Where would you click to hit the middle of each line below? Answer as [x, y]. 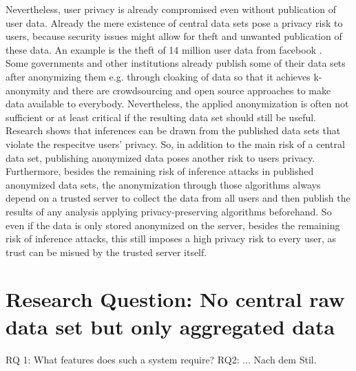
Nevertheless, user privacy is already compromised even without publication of [171, 9]
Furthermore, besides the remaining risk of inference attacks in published [160, 171]
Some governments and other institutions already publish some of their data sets [176, 63]
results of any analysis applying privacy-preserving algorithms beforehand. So [169, 211]
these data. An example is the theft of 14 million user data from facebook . [164, 49]
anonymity [28, 90]
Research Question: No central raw [175, 299]
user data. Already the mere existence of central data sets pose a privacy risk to [174, 22]
